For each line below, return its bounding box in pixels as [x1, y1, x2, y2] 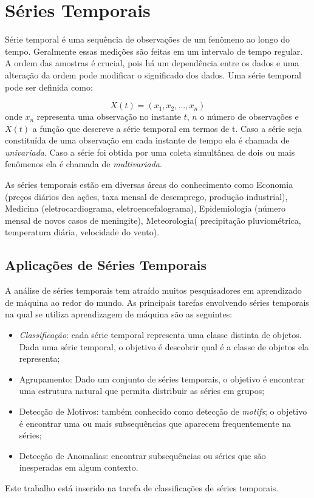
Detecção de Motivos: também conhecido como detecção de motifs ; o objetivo [19, 404, 307, 417]
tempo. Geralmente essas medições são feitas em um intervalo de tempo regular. [5, 44, 303, 57]
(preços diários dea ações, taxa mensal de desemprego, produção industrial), [5, 190, 288, 202]
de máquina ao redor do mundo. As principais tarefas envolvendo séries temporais [5, 296, 309, 308]
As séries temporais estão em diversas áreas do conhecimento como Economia [5, 178, 293, 191]
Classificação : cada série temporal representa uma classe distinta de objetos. [19, 328, 302, 341]
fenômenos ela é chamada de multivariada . [5, 157, 162, 170]
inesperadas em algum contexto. [19, 461, 138, 474]
